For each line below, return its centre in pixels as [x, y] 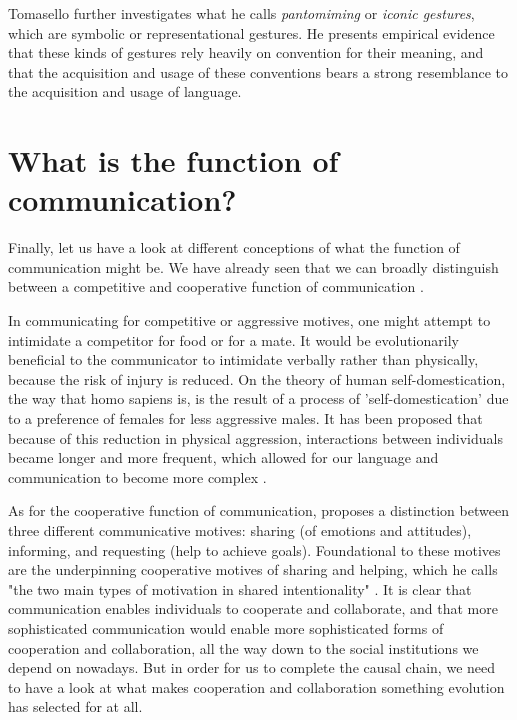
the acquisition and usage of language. [125, 91]
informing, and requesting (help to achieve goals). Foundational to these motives [254, 549]
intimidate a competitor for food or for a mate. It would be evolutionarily [233, 339]
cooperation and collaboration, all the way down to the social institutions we [243, 647]
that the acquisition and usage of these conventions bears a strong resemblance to [258, 71]
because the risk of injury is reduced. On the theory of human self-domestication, [257, 378]
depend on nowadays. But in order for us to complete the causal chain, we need [252, 667]
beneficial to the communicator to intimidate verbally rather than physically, [243, 359]
